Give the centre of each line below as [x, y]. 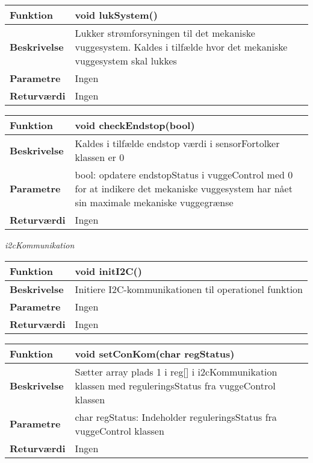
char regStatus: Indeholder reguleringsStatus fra [176, 417]
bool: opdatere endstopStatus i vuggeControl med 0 [184, 175]
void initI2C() [108, 271]
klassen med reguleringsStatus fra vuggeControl [175, 385]
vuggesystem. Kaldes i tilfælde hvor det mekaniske [181, 47]
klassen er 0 [100, 157]
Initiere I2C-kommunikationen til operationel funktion [189, 289]
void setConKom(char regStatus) [155, 353]
